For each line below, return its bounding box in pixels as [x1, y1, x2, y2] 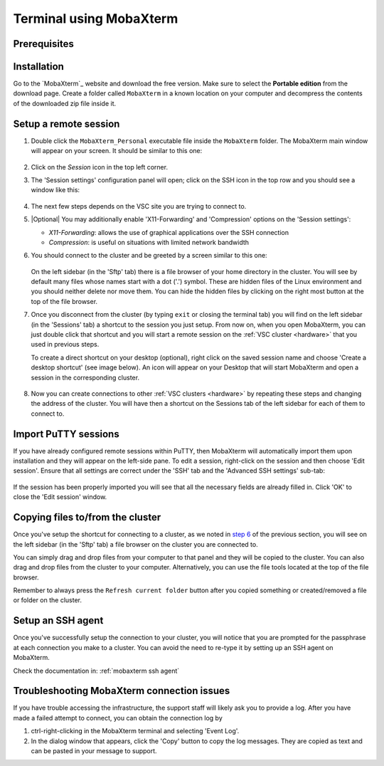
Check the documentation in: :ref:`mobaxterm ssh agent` [13, 666, 180, 675]
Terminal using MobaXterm [13, 11, 178, 26]
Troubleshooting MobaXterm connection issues [13, 685, 230, 697]
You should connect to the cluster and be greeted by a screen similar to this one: [31, 251, 267, 260]
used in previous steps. [31, 340, 100, 349]
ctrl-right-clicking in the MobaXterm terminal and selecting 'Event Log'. [31, 727, 240, 735]
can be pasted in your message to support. [31, 747, 157, 755]
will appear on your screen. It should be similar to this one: [31, 147, 203, 155]
